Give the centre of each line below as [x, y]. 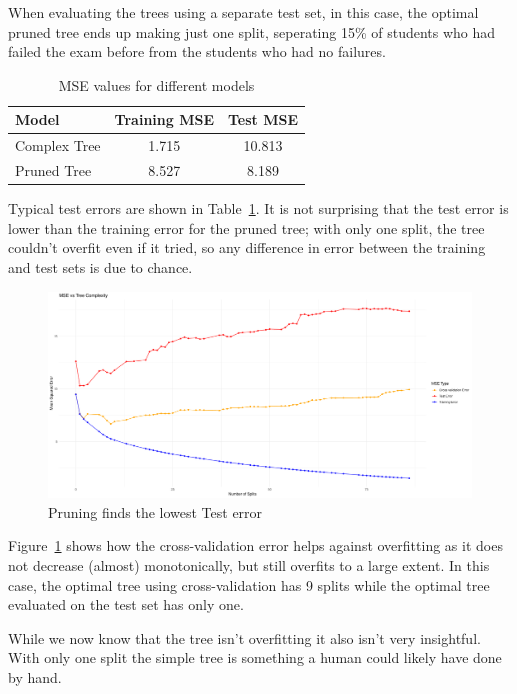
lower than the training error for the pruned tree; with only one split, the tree [246, 227]
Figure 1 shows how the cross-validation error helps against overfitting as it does [255, 545]
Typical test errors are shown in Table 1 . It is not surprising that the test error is [258, 208]
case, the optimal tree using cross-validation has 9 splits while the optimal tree [249, 584]
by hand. [35, 676]
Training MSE [164, 119]
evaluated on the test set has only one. [126, 604]
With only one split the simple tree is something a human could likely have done [255, 657]
